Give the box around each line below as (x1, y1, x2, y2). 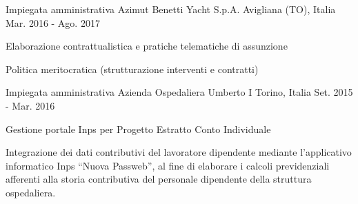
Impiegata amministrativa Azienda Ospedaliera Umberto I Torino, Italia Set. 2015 (6, 85, 353, 99)
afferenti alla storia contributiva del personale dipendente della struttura (6, 172, 312, 186)
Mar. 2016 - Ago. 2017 (6, 15, 100, 30)
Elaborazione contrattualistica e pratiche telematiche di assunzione (6, 39, 288, 53)
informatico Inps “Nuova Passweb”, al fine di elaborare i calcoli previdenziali (6, 158, 330, 172)
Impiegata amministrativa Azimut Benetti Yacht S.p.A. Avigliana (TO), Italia (6, 2, 336, 16)
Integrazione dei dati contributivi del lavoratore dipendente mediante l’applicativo (6, 145, 352, 159)
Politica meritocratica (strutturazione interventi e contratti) (6, 61, 259, 76)
